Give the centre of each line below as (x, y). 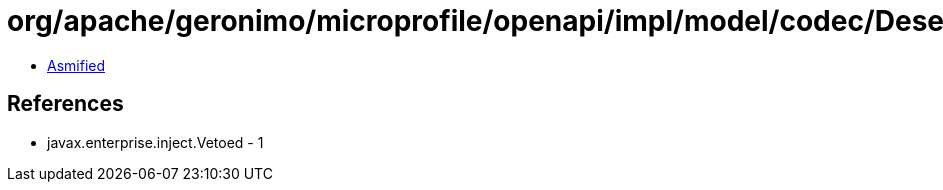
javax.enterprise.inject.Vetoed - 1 (155, 142)
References (65, 104)
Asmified (76, 65)
